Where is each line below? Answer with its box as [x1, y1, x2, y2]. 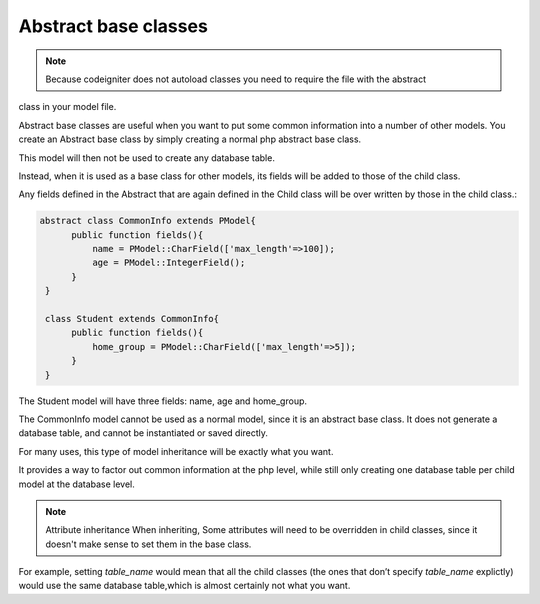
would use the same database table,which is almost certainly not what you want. [18, 580, 351, 592]
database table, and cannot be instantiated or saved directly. [18, 427, 269, 439]
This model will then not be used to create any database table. [18, 151, 275, 164]
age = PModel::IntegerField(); [91, 257, 246, 269]
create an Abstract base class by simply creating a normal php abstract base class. [18, 133, 362, 145]
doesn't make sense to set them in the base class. [45, 538, 252, 550]
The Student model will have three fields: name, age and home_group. [18, 395, 308, 407]
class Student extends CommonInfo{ [45, 313, 220, 324]
